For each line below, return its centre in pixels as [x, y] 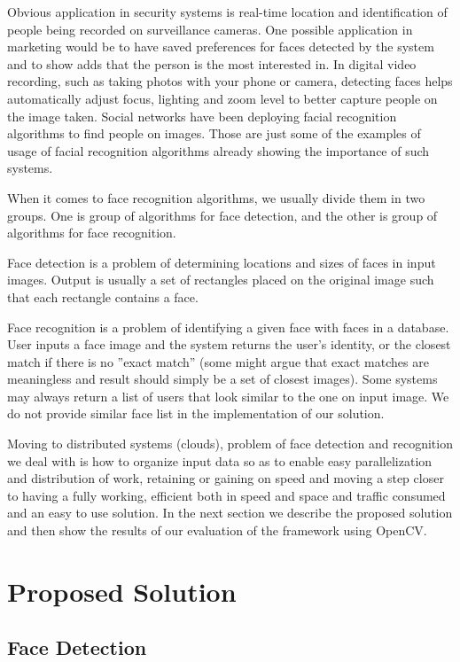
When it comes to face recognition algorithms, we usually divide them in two [216, 197]
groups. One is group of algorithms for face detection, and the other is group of [222, 215]
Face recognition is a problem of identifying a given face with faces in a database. [228, 327]
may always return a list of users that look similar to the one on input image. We [228, 396]
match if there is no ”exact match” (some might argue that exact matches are [218, 361]
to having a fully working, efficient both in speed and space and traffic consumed [226, 495]
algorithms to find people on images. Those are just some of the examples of [214, 133]
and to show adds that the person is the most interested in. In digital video [212, 63]
